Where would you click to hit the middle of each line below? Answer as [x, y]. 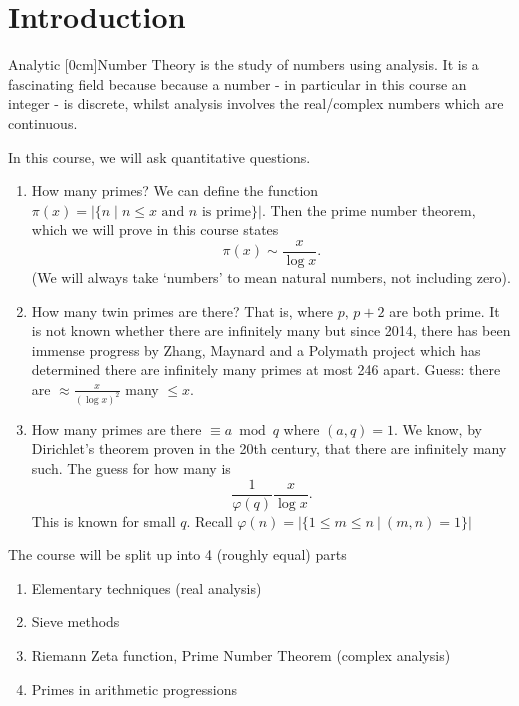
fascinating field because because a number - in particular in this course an [237, 83]
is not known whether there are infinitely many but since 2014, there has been [271, 330]
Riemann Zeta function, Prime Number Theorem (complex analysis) [241, 655]
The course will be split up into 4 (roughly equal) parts [177, 554]
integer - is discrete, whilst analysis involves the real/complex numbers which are [256, 103]
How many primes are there [116, 428]
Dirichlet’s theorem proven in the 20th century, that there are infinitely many [269, 448]
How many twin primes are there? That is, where [182, 310]
